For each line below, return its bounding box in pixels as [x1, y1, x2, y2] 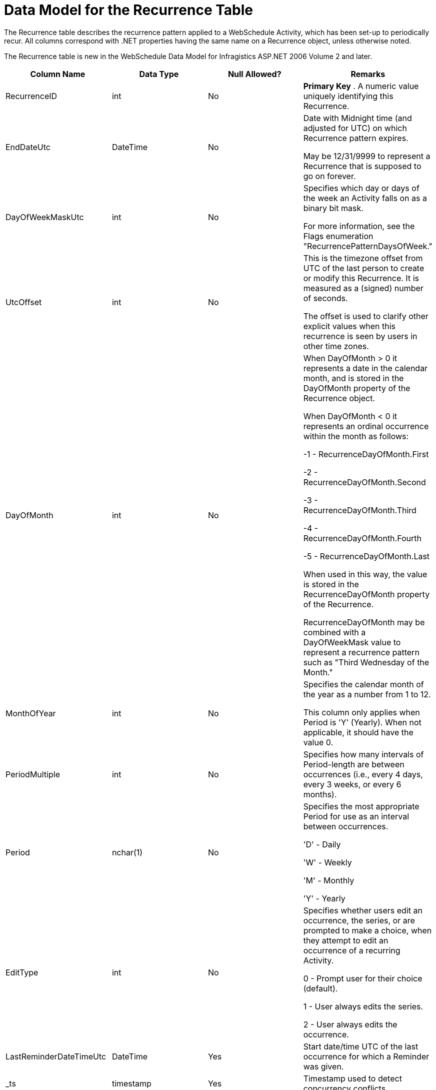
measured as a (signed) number [303, 283, 423, 293]
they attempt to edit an [303, 935, 388, 945]
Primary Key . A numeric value [303, 81, 419, 91]
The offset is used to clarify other [303, 311, 428, 321]
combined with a [303, 627, 366, 637]
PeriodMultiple [5, 769, 60, 779]
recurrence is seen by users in [303, 331, 417, 341]
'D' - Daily [303, 839, 341, 849]
